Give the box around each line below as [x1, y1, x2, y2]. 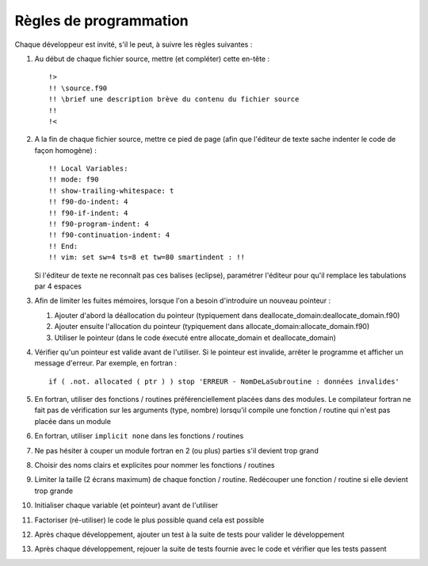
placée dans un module [34, 416, 111, 426]
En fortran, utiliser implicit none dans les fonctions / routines [34, 431, 244, 441]
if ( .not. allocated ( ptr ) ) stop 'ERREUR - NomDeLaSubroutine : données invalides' [48, 377, 400, 386]
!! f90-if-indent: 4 [48, 208, 128, 217]
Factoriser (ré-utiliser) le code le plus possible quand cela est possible [34, 515, 265, 525]
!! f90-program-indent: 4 [48, 220, 150, 229]
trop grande [34, 486, 74, 495]
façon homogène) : [34, 145, 97, 155]
